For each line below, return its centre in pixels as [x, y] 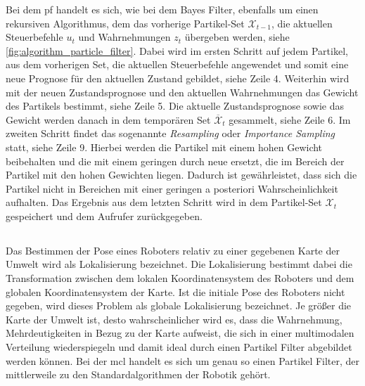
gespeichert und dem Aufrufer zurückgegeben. [104, 215]
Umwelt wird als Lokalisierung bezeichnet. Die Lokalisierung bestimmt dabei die [179, 264]
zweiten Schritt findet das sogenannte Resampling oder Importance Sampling [170, 133]
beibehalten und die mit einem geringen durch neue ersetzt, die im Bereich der [175, 161]
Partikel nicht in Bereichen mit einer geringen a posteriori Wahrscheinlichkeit [172, 188]
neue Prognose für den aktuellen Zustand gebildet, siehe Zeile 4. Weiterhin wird [178, 78]
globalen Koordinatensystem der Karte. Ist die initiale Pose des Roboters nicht [175, 291]
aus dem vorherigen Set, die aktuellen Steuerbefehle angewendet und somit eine [177, 64]
